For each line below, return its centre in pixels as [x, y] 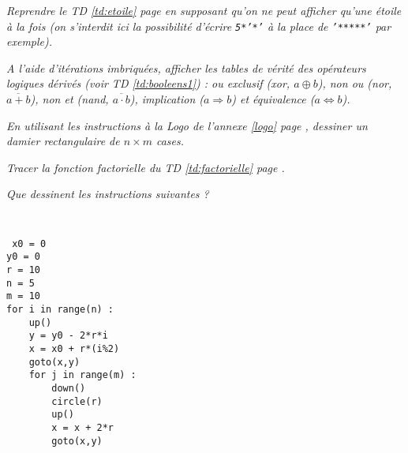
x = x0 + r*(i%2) [74, 348]
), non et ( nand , [69, 99]
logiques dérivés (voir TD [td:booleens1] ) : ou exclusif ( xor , [148, 83]
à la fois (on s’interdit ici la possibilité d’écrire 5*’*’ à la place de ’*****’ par [199, 26]
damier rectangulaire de [63, 141]
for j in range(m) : [82, 375]
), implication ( [167, 99]
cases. [170, 141]
